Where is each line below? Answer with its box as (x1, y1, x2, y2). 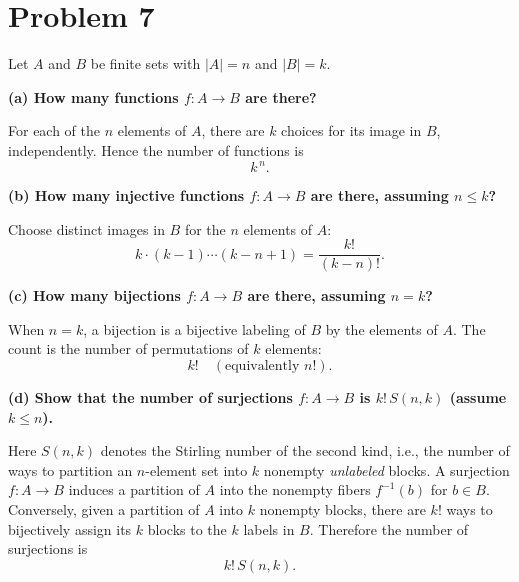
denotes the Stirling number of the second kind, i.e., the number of (100, 440, 510, 461)
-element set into (145, 459, 248, 480)
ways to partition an (8, 459, 133, 480)
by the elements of (325, 318, 438, 339)
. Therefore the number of (309, 518, 469, 539)
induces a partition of (68, 479, 200, 500)
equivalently (225, 359, 300, 374)
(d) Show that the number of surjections (8, 387, 293, 408)
